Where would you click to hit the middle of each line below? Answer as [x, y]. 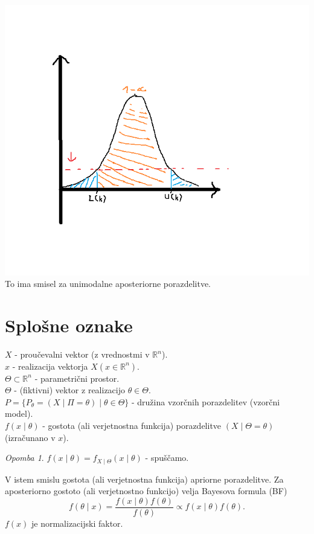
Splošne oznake [69, 325]
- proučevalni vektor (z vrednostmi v [82, 354]
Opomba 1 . [24, 458]
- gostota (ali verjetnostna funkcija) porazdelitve [132, 426]
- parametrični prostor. [77, 378]
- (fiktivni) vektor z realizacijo [69, 390]
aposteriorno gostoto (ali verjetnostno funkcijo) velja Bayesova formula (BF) [146, 491]
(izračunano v [30, 437]
